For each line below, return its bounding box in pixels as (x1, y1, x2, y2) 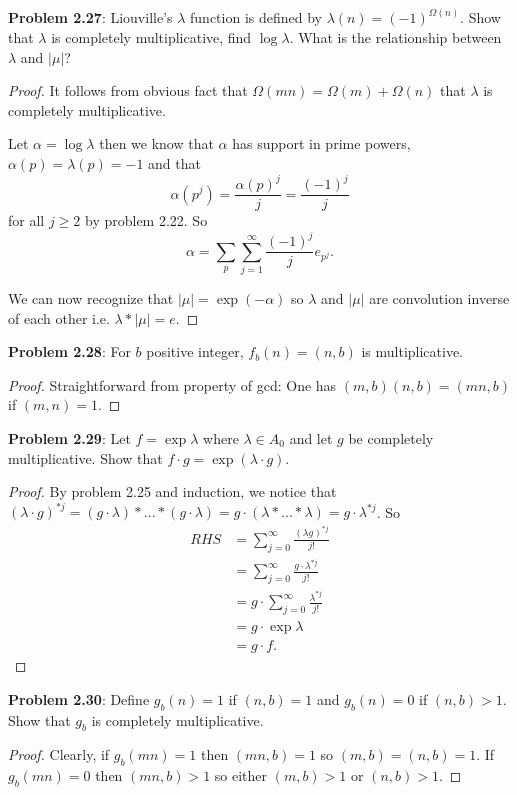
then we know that (99, 133, 214, 154)
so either (214, 765, 268, 786)
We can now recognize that (8, 288, 174, 309)
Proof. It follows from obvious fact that (8, 80, 248, 101)
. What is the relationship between (289, 27, 502, 48)
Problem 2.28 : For (8, 341, 131, 362)
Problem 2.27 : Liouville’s (8, 7, 173, 28)
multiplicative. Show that (8, 447, 163, 468)
